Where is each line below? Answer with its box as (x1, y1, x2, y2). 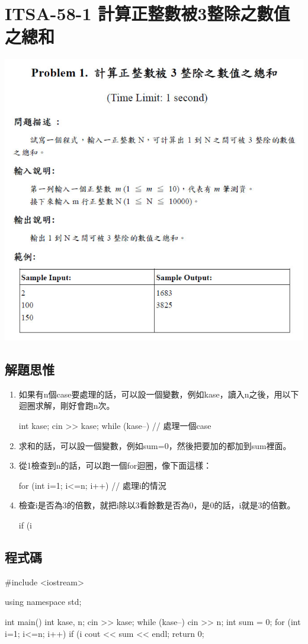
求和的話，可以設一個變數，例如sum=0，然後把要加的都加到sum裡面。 (18, 439, 291, 451)
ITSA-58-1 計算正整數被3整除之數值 (5, 1, 290, 25)
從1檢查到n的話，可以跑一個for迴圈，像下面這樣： (18, 459, 212, 472)
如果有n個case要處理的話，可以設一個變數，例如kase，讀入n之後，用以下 (18, 387, 299, 400)
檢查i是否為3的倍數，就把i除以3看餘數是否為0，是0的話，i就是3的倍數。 (18, 499, 296, 511)
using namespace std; (5, 595, 82, 608)
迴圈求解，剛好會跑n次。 (18, 399, 115, 412)
